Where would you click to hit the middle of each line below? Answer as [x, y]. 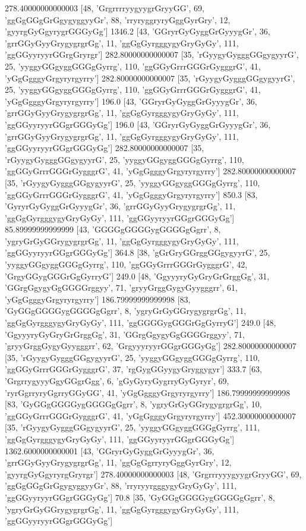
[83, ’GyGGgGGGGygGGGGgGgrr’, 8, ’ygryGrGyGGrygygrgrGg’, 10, [133, 404]
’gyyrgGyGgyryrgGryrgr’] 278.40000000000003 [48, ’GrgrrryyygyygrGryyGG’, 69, [153, 474]
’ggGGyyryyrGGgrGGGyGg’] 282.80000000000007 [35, [105, 148]
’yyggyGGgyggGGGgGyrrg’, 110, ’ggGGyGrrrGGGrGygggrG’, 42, [126, 264]
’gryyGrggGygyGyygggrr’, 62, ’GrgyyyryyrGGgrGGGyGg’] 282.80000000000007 [151, 346]
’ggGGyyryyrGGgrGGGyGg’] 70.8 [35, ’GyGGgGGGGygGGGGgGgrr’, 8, [140, 497]
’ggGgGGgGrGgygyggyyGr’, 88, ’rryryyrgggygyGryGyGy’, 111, [121, 486]
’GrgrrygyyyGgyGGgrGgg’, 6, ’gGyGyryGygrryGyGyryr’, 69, [117, 381]
